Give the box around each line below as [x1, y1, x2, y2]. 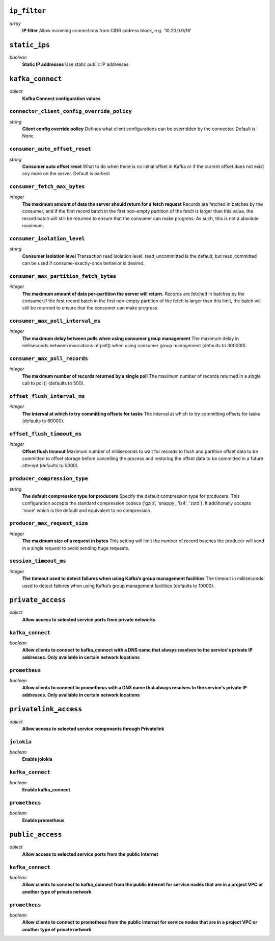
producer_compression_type [9, 475, 89, 482]
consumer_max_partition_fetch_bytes [9, 273, 117, 279]
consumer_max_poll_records [9, 355, 89, 362]
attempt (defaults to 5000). [22, 463, 79, 469]
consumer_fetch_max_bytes [9, 183, 85, 190]
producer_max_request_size [9, 520, 89, 527]
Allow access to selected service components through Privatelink [22, 726, 164, 732]
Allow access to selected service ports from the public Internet [22, 851, 158, 857]
